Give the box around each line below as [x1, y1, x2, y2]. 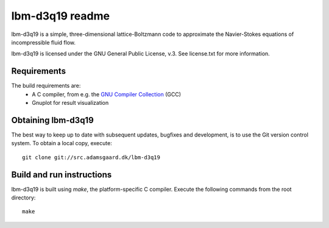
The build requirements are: [11, 82, 81, 90]
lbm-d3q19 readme [11, 9, 110, 23]
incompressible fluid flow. [11, 38, 76, 46]
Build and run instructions [11, 169, 112, 180]
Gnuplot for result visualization [32, 99, 109, 107]
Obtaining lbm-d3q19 [11, 115, 94, 125]
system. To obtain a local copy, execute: [11, 140, 112, 147]
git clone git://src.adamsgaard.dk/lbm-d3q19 [22, 154, 161, 161]
